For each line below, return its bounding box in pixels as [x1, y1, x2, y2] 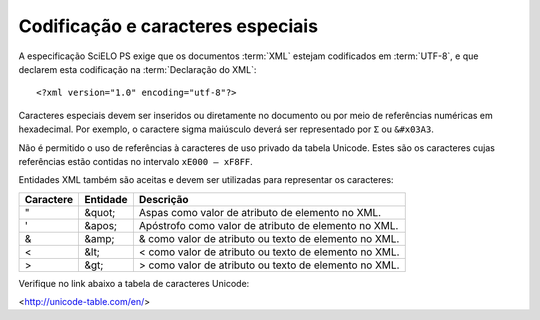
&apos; [84, 218, 118, 232]
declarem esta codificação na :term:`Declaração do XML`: [18, 63, 257, 75]
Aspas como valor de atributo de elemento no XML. [138, 205, 382, 219]
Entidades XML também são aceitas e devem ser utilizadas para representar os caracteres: [18, 174, 394, 186]
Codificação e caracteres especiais [18, 15, 319, 37]
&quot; [84, 205, 116, 219]
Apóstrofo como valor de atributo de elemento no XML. [138, 218, 399, 232]
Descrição [138, 192, 189, 206]
